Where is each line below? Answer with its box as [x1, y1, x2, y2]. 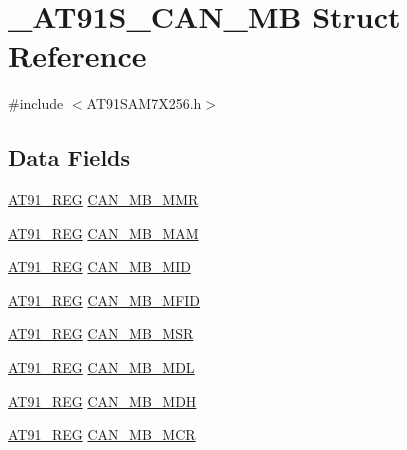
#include [8, 93, 64, 114]
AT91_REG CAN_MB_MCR [8, 424, 196, 445]
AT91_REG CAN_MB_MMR [8, 189, 199, 210]
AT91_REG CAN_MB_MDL [8, 357, 195, 378]
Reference [8, 35, 147, 76]
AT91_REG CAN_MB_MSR [8, 323, 194, 344]
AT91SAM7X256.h [86, 93, 202, 114]
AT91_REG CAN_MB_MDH [8, 390, 197, 411]
